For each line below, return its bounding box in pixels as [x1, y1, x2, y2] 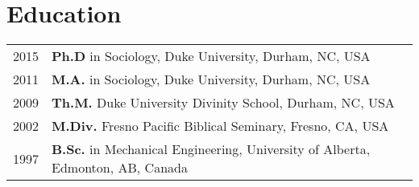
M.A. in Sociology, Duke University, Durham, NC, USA [52, 70, 371, 89]
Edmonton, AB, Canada [52, 158, 188, 177]
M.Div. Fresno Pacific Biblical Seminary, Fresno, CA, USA [52, 116, 389, 136]
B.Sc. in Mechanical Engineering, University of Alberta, [52, 140, 371, 159]
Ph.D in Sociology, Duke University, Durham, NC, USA [52, 47, 371, 66]
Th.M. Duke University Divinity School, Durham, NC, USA [52, 93, 395, 112]
